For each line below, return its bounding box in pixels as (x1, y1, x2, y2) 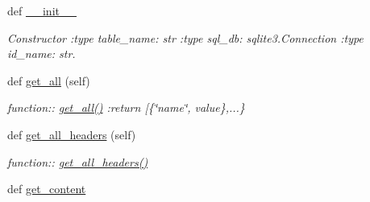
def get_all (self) (7, 72, 90, 89)
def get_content (7, 180, 86, 197)
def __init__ (7, 2, 77, 19)
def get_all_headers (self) (7, 126, 136, 142)
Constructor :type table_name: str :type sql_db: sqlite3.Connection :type (7, 29, 364, 46)
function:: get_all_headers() (7, 153, 148, 170)
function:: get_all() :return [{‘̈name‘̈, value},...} (7, 99, 245, 116)
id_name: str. (7, 45, 76, 62)
